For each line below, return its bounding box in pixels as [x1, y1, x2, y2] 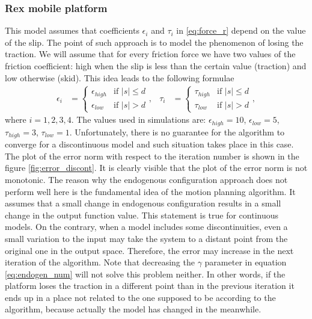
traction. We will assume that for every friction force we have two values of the [5, 48, 296, 60]
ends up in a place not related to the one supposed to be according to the [5, 291, 276, 303]
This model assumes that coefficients [5, 24, 139, 37]
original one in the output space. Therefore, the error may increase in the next [5, 244, 294, 256]
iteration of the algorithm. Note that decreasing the [5, 256, 195, 268]
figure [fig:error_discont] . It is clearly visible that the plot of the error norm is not [5, 161, 308, 174]
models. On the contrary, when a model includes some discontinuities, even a [5, 220, 288, 233]
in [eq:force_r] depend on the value [176, 24, 306, 37]
